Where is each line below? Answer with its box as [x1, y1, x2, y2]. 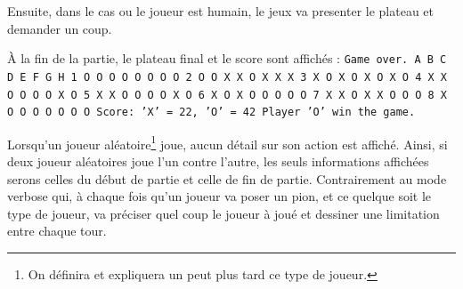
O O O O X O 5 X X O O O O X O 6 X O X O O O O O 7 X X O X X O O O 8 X [7, 88, 447, 101]
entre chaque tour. [7, 221, 107, 240]
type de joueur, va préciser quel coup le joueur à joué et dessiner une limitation [7, 204, 440, 222]
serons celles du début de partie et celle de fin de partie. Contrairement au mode [7, 169, 447, 188]
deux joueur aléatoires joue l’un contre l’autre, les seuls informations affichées [7, 152, 429, 171]
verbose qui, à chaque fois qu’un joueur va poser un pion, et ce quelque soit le [7, 187, 432, 205]
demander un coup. [7, 19, 112, 37]
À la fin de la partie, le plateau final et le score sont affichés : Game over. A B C [7, 49, 447, 68]
